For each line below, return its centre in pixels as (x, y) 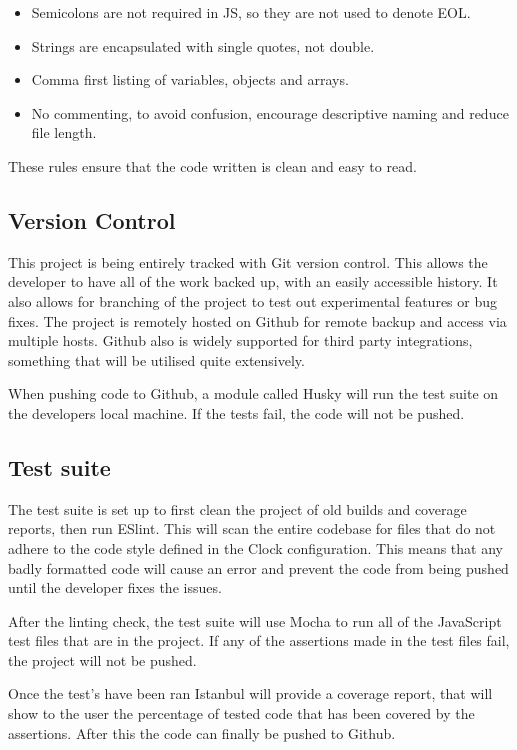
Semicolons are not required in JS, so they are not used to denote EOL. (251, 12)
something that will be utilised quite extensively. (156, 359)
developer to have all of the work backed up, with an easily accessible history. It (253, 281)
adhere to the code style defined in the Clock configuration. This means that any (255, 547)
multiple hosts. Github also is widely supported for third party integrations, (240, 340)
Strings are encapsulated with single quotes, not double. (203, 45)
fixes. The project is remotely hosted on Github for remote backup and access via (257, 320)
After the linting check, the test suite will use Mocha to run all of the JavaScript (255, 620)
